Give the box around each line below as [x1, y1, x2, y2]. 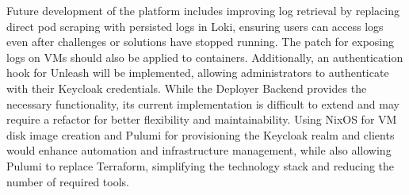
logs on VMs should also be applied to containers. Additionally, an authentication [6, 48, 403, 65]
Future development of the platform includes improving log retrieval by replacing [6, 2, 399, 18]
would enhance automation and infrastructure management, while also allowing [6, 142, 392, 159]
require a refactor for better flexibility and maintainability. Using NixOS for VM [6, 111, 397, 128]
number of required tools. [6, 173, 129, 189]
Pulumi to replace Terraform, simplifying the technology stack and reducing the [6, 157, 395, 174]
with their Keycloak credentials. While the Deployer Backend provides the [6, 79, 367, 96]
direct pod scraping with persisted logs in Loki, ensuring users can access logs [6, 17, 384, 34]
